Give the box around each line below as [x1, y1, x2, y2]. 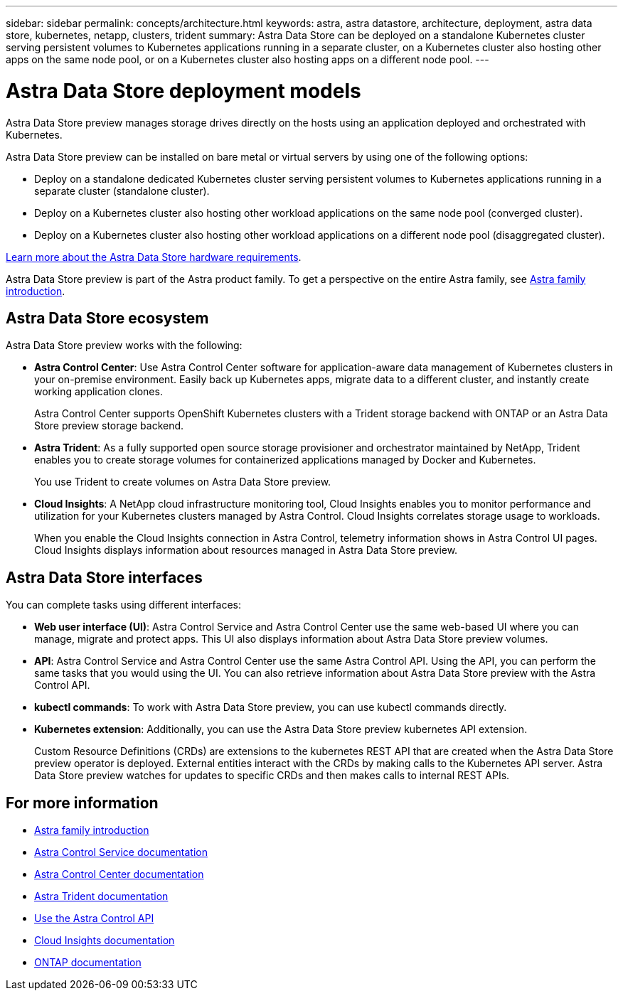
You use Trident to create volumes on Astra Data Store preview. [34, 476, 331, 488]
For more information [6, 793, 159, 812]
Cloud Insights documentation [34, 934, 175, 947]
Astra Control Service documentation [34, 846, 208, 859]
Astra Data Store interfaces [6, 568, 203, 587]
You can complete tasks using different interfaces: [6, 599, 242, 611]
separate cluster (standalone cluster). [34, 184, 210, 197]
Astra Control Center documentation [34, 868, 204, 881]
